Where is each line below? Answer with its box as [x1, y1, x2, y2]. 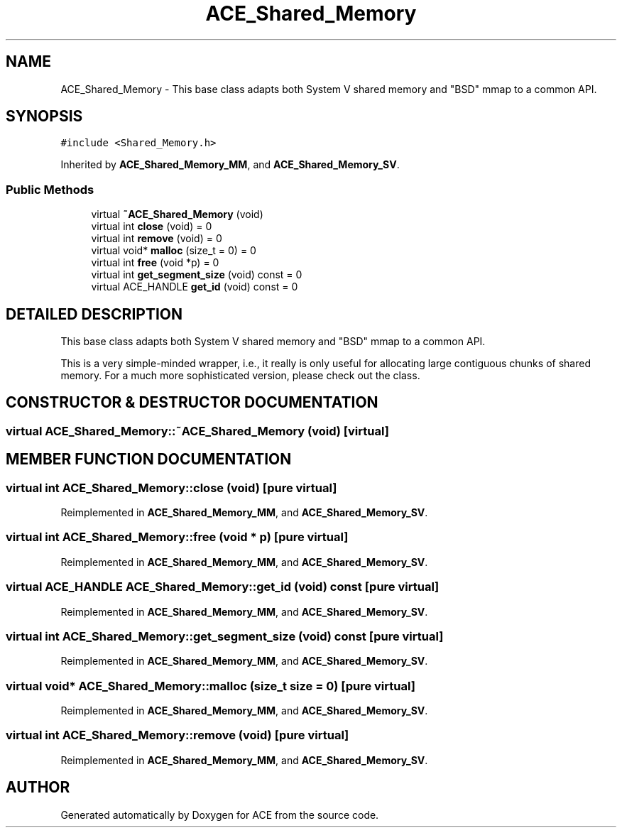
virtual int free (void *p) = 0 [91, 256, 219, 269]
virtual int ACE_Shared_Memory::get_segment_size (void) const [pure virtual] [6, 628, 444, 643]
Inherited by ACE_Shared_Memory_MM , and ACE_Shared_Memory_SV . [60, 158, 400, 171]
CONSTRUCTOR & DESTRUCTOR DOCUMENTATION [6, 393, 378, 412]
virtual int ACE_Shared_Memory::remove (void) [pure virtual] [6, 728, 349, 743]
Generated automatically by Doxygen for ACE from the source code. [60, 808, 379, 821]
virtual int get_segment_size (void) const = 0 [91, 268, 302, 281]
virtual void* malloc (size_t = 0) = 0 [91, 244, 256, 257]
